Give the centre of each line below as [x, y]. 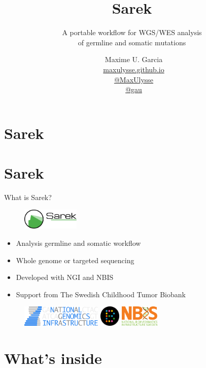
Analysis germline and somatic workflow [78, 243]
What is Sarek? [28, 197]
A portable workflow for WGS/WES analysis [132, 32]
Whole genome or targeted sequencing [75, 260]
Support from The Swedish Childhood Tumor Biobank [101, 294]
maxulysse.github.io [134, 69]
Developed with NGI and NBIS [65, 277]
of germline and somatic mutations [132, 42]
